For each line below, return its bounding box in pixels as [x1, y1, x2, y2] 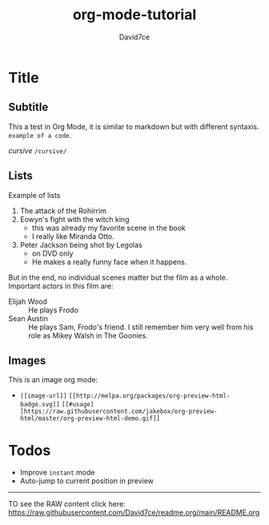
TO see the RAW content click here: [8, 499, 126, 509]
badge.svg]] [19, 401, 60, 409]
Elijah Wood [8, 297, 48, 306]
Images [8, 353, 46, 367]
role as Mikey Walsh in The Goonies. [28, 330, 148, 340]
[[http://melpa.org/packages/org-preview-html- [68, 392, 231, 400]
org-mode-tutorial [72, 6, 197, 24]
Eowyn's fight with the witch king [19, 214, 130, 224]
